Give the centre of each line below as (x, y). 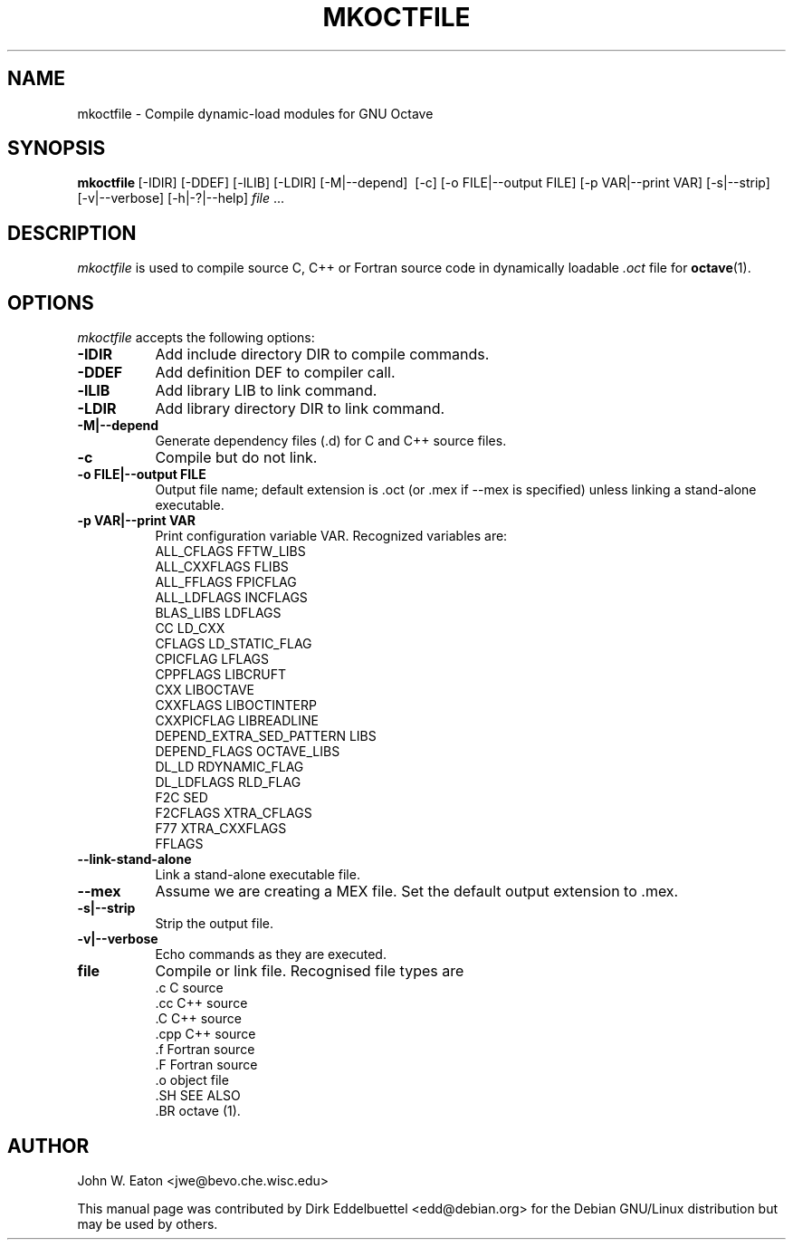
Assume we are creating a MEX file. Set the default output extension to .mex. (417, 892)
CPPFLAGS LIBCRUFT (221, 675)
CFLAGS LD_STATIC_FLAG (234, 644)
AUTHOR (48, 1146)
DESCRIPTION (72, 233)
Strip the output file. (214, 924)
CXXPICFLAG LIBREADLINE (237, 721)
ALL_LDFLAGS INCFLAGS (231, 598)
